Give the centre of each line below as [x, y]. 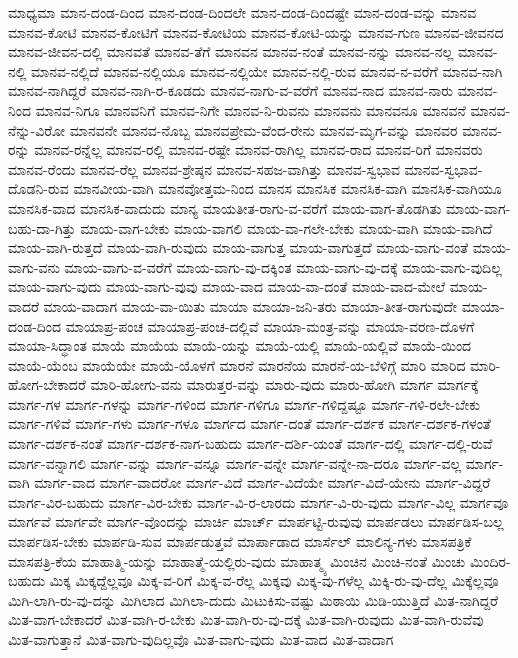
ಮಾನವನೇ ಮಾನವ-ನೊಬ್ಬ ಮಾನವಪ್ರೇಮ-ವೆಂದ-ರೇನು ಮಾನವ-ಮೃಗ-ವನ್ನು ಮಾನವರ [263, 129]
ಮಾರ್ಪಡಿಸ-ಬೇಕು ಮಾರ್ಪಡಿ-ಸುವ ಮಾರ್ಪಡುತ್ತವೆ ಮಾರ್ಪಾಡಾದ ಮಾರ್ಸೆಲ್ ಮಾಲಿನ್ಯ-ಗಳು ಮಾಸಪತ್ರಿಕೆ [240, 541]
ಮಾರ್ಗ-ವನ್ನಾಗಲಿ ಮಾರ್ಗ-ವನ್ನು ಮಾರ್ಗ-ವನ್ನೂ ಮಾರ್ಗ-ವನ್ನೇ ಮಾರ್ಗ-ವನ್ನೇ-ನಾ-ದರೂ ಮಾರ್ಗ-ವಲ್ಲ [235, 462]
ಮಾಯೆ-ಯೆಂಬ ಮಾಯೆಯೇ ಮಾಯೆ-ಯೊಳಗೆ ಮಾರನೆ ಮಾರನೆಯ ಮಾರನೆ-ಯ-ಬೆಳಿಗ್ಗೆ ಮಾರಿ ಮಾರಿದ [237, 364]
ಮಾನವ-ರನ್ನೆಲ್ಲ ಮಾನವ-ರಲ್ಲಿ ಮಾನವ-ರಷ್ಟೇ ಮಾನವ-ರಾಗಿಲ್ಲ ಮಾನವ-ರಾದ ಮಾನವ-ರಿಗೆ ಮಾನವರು [258, 149]
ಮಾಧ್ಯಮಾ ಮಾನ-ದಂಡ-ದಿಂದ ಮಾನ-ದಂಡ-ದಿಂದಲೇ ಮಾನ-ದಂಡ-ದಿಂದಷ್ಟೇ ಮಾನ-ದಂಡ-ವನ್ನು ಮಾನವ [242, 12]
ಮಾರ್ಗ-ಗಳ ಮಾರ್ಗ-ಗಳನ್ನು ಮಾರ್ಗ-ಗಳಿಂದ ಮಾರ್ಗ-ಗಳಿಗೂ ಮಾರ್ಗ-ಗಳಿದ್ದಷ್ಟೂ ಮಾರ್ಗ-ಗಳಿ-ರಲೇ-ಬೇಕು [244, 403]
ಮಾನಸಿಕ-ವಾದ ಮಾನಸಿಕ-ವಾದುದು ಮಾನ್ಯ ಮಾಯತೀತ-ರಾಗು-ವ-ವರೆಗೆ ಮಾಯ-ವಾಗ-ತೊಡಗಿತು [225, 207]
